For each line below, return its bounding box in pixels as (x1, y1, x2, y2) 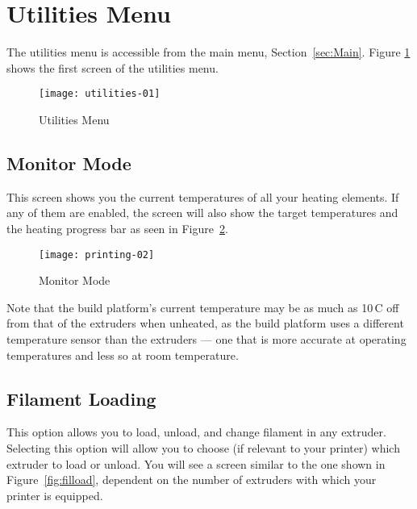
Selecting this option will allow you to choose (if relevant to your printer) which (6, 439, 400, 456)
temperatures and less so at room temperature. (6, 346, 239, 363)
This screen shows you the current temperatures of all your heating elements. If (6, 188, 399, 205)
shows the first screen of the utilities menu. (6, 59, 219, 76)
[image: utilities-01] (39, 88, 161, 100)
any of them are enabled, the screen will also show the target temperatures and (6, 204, 398, 221)
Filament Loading (6, 386, 156, 411)
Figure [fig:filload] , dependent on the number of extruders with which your (6, 471, 377, 488)
